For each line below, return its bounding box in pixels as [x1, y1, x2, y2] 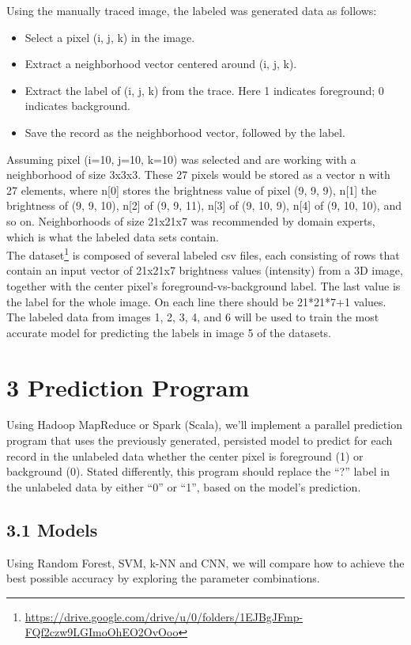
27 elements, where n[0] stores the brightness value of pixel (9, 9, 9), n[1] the [6, 181, 377, 198]
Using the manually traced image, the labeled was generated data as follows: [6, 2, 377, 18]
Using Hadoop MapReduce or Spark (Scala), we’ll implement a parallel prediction [6, 416, 402, 433]
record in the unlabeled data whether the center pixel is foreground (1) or [6, 447, 364, 464]
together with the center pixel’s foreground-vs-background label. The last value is [6, 277, 401, 294]
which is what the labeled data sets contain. [6, 228, 219, 245]
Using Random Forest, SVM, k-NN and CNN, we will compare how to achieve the [6, 554, 405, 571]
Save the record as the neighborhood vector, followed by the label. [25, 123, 345, 140]
